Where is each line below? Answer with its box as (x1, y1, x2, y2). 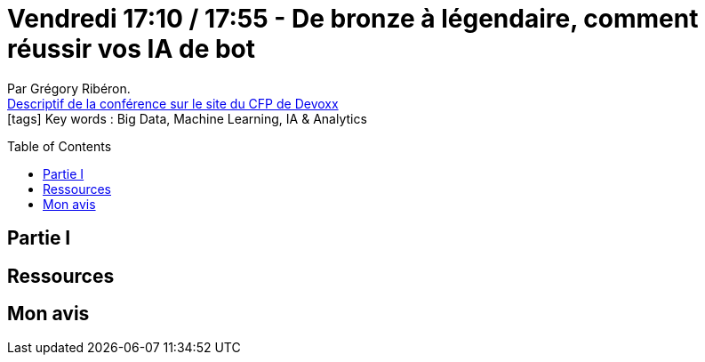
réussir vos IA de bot (7, 34, 256, 64)
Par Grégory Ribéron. (7, 80, 131, 96)
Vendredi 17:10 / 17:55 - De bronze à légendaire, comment (7, 4, 699, 34)
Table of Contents (7, 138, 112, 154)
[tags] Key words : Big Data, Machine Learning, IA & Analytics (7, 110, 367, 126)
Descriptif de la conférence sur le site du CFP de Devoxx (7, 95, 339, 111)
